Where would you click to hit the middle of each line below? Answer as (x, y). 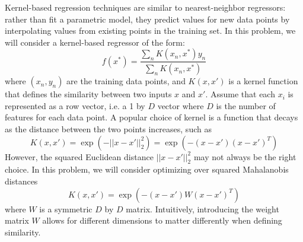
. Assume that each (240, 94)
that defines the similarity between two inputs (88, 94)
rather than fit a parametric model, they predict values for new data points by (147, 19)
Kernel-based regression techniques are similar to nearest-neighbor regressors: (145, 7)
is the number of (246, 105)
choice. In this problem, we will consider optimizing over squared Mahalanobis (147, 169)
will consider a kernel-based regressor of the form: (95, 42)
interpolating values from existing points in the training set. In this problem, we (150, 31)
